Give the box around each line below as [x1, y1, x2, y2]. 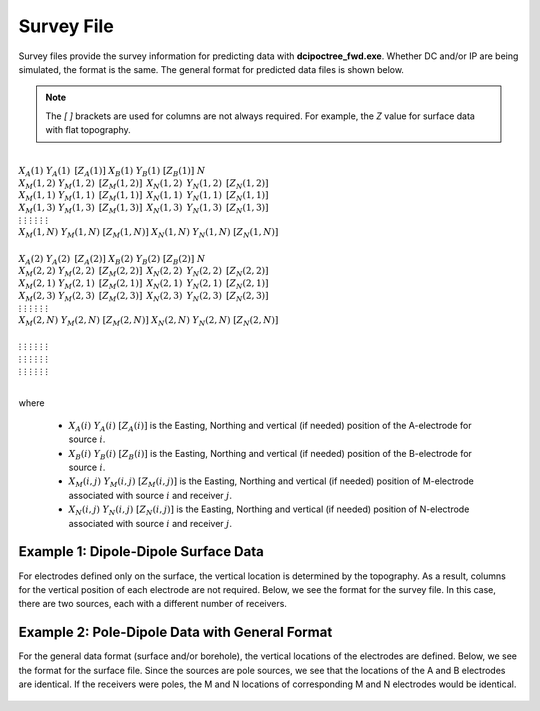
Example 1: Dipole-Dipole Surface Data [18, 543, 264, 560]
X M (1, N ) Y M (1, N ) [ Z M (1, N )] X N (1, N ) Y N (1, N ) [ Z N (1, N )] [18, 226, 279, 240]
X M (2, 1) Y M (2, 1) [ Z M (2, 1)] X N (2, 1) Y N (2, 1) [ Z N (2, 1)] [18, 278, 269, 291]
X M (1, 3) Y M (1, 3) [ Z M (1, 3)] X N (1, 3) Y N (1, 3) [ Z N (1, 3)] [18, 202, 269, 215]
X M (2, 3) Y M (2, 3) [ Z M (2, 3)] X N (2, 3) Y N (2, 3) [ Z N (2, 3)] [18, 290, 269, 304]
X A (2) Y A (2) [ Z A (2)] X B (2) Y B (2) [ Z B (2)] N [18, 253, 206, 267]
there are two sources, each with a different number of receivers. [18, 598, 287, 610]
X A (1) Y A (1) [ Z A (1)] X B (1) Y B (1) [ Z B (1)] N [18, 165, 206, 179]
